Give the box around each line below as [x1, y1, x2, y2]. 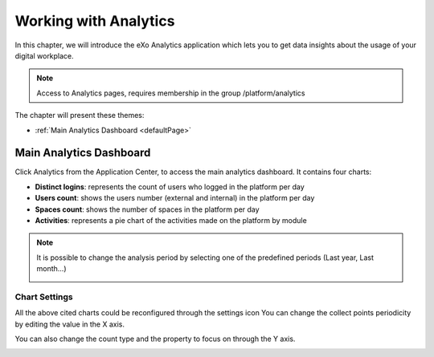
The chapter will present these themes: [14, 111, 145, 120]
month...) [36, 264, 67, 274]
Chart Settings [14, 291, 74, 302]
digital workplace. [14, 51, 74, 60]
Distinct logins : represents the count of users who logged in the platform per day [35, 181, 305, 192]
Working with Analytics [14, 12, 175, 30]
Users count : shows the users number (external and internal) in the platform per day [35, 193, 315, 203]
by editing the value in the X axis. [14, 319, 125, 329]
